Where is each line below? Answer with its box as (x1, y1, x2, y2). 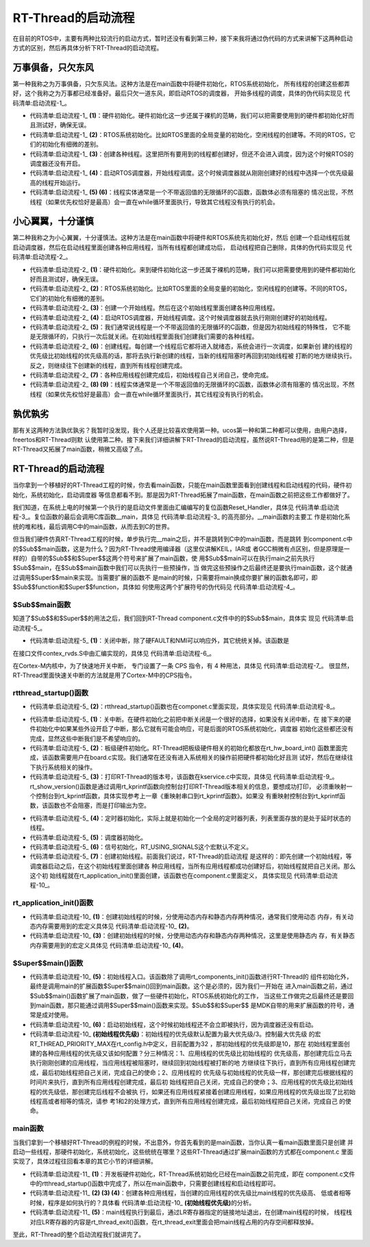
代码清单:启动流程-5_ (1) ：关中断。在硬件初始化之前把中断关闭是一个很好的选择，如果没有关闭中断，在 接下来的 (29, 715, 345, 723)
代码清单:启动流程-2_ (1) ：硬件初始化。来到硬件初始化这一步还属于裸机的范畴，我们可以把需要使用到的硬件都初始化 (29, 265, 356, 273)
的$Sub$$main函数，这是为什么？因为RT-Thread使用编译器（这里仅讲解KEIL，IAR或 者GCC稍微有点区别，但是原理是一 (12, 545, 350, 553)
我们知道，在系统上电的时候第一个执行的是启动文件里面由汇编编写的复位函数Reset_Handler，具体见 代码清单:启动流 (12, 504, 339, 512)
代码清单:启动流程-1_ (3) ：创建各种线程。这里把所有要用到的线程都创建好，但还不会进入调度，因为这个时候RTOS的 (29, 149, 354, 158)
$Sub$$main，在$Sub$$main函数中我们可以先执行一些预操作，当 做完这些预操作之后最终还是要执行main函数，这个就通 (12, 564, 353, 572)
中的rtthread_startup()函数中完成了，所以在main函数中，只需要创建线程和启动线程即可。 (29, 1179, 280, 1188)
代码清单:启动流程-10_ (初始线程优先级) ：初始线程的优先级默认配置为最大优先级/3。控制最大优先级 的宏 (29, 1030, 321, 1038)
